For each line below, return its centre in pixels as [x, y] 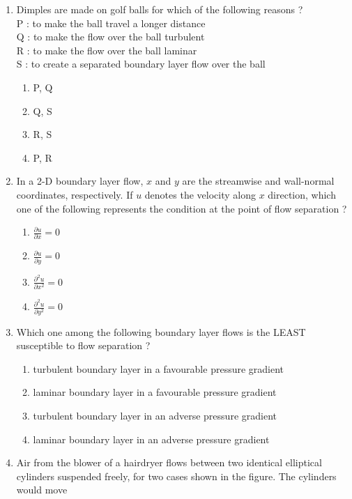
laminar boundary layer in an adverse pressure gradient [151, 439]
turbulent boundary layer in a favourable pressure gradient [159, 368]
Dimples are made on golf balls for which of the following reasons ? [160, 9]
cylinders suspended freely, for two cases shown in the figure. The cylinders [176, 476]
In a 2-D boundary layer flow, [80, 181]
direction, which [302, 194]
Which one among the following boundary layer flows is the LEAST [161, 331]
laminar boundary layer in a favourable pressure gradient [155, 392]
